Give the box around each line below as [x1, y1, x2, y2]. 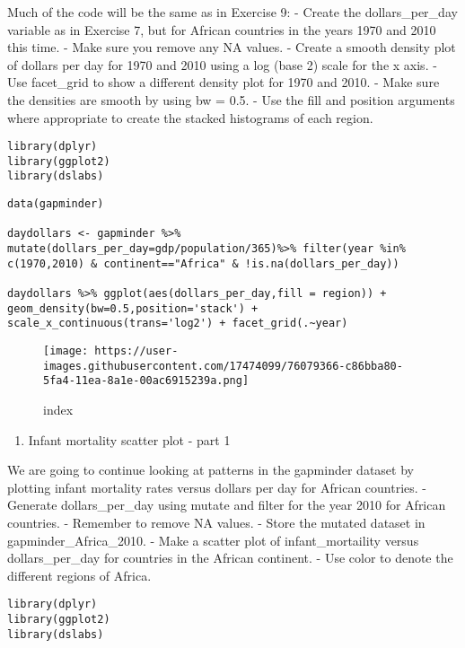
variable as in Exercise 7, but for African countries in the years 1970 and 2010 [7, 20, 436, 39]
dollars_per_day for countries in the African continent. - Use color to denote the [7, 548, 453, 567]
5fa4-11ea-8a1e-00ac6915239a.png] [43, 374, 250, 388]
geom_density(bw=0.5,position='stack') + [7, 302, 259, 315]
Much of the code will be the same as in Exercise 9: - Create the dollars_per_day [7, 3, 458, 21]
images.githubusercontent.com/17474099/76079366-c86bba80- [43, 359, 403, 372]
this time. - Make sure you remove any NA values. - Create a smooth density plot [7, 38, 456, 57]
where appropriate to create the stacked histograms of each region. [7, 108, 373, 127]
